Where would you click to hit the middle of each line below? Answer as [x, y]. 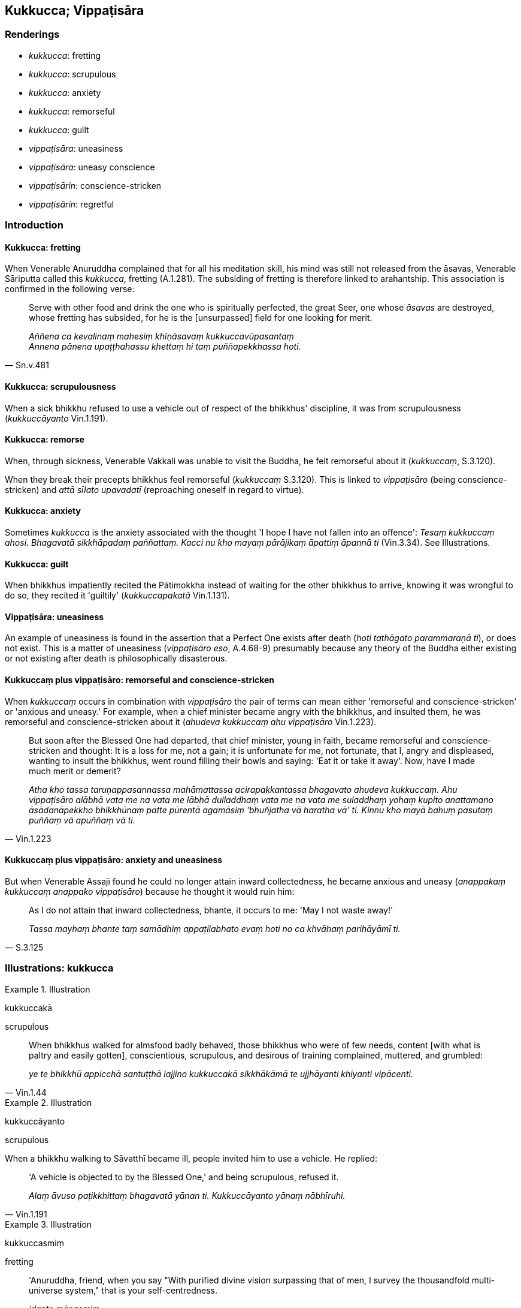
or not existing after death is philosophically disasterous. [116, 658]
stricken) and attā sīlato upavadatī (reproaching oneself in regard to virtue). [155, 489]
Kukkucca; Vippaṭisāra [75, 10]
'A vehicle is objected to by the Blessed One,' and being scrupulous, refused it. [184, 1177]
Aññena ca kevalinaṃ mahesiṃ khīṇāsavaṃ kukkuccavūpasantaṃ [161, 336]
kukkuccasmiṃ [34, 1243]
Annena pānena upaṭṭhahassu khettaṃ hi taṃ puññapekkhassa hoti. [165, 347]
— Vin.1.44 [26, 1092]
